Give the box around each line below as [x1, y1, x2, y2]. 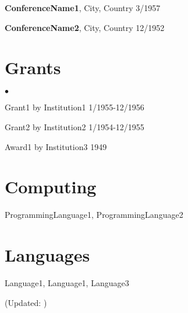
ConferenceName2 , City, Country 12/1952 [5, 21, 165, 33]
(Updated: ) [5, 296, 47, 308]
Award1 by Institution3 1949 [5, 140, 107, 152]
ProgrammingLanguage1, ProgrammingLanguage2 [5, 208, 183, 221]
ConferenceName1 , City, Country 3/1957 [5, 2, 161, 13]
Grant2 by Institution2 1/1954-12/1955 [5, 120, 144, 133]
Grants [5, 55, 61, 79]
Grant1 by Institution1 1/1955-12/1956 [5, 101, 144, 113]
